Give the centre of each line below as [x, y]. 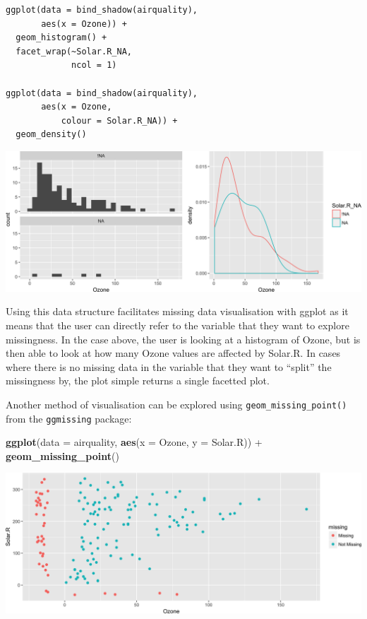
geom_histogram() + [61, 38]
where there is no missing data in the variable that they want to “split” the [169, 366]
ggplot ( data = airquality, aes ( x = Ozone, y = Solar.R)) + [134, 442]
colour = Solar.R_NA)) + [119, 120]
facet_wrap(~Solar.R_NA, [74, 51]
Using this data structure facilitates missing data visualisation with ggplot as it [177, 311]
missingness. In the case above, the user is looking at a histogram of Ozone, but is [183, 339]
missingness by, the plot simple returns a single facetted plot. [138, 381]
